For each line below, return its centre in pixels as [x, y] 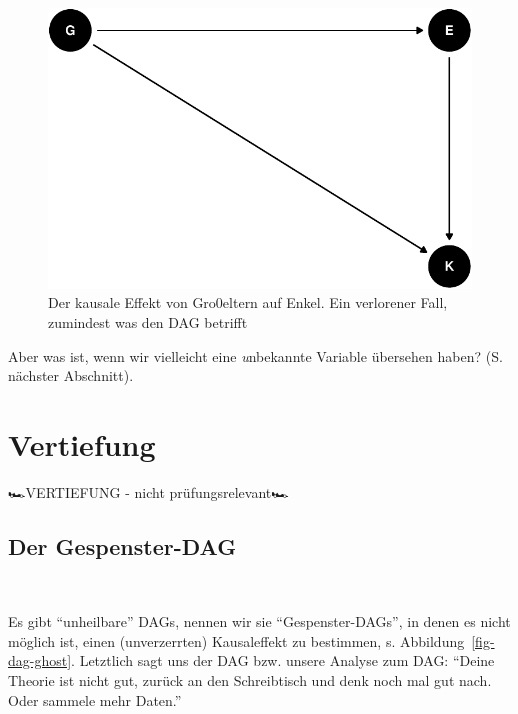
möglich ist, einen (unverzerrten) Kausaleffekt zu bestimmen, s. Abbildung [236, 640]
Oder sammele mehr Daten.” [95, 699]
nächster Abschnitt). [71, 375]
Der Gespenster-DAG [122, 545]
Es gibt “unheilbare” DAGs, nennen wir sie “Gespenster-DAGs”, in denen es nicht [259, 621]
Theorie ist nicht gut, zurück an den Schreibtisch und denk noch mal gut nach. [250, 680]
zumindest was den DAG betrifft [148, 321]
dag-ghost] [40, 660]
